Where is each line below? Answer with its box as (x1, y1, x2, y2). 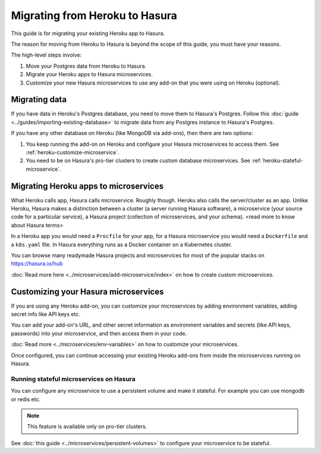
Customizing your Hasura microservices (11, 286, 164, 297)
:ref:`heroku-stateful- (251, 157, 303, 164)
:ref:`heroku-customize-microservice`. (26, 149, 120, 156)
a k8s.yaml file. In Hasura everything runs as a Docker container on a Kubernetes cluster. (11, 241, 232, 248)
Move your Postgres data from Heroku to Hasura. (26, 62, 147, 70)
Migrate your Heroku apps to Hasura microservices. (26, 71, 153, 78)
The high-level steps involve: (11, 51, 82, 59)
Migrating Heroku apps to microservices (11, 181, 163, 191)
